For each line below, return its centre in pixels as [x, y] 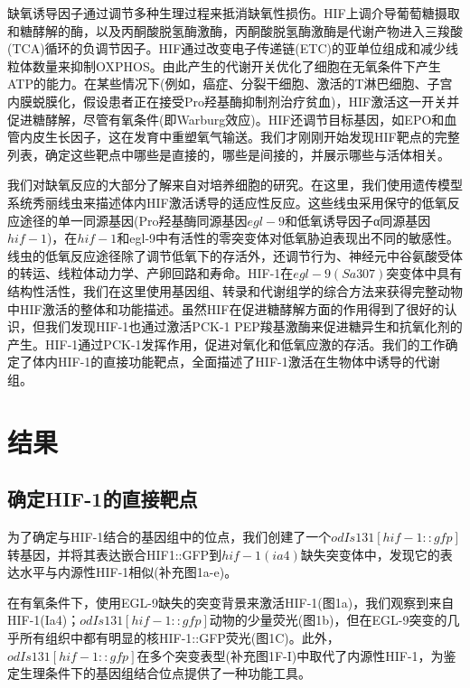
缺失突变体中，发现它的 [370, 554]
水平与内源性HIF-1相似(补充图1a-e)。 [128, 572]
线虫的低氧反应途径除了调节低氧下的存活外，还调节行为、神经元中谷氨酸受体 [235, 255]
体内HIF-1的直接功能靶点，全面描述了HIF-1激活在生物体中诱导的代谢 [236, 362]
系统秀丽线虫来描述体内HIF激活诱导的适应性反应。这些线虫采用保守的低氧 [227, 202]
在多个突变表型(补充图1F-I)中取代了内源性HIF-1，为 [290, 655]
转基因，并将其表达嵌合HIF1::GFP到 [115, 554]
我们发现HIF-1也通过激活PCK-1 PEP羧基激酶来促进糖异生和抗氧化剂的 [254, 326]
